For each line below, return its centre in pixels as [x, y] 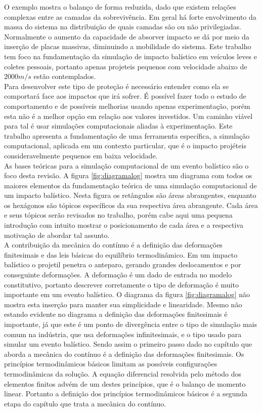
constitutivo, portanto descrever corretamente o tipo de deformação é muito [121, 284]
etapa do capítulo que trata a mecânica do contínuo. [85, 403]
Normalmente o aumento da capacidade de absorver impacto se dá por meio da [127, 36]
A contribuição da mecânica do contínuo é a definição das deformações [113, 245]
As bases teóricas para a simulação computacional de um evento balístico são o [126, 165]
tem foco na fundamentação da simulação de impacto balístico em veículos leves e [130, 56]
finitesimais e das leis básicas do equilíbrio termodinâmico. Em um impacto [121, 254]
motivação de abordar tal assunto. [57, 235]
